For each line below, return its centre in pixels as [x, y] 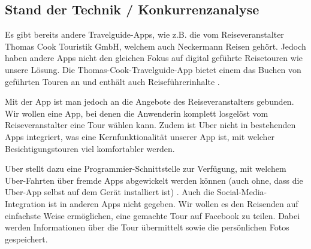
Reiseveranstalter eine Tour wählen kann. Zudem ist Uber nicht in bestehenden [150, 125]
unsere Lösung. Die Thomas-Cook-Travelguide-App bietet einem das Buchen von [153, 69]
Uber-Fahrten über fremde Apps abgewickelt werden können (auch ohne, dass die [154, 180]
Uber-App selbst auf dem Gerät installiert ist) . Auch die [110, 192]
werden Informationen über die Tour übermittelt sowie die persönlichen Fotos [147, 227]
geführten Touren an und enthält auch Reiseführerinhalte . [112, 81]
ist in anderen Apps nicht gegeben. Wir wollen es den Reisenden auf [173, 203]
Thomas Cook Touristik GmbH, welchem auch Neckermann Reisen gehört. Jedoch [155, 46]
